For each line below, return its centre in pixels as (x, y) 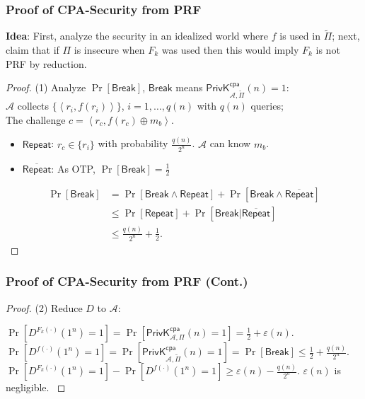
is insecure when (109, 50)
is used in (300, 36)
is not (328, 50)
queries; (267, 106)
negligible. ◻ (36, 387)
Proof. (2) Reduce (44, 307)
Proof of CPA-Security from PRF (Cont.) (127, 281)
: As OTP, (73, 168)
